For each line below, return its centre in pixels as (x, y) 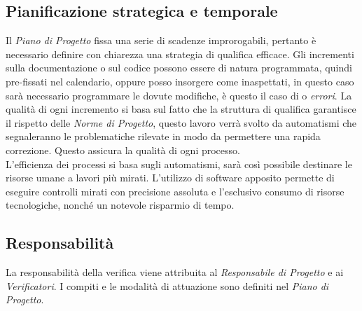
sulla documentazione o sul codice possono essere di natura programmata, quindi (179, 68)
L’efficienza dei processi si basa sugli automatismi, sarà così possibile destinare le (179, 164)
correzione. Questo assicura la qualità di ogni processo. (123, 150)
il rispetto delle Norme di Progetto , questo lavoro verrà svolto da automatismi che (181, 122)
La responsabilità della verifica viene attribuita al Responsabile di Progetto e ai (175, 272)
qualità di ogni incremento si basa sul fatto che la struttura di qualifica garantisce (181, 109)
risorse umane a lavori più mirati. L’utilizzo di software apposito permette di (170, 178)
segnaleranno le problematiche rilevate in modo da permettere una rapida (163, 136)
